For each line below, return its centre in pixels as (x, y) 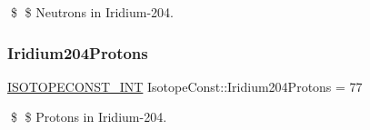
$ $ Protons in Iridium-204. (89, 117)
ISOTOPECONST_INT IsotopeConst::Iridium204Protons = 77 (185, 86)
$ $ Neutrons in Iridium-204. (92, 12)
